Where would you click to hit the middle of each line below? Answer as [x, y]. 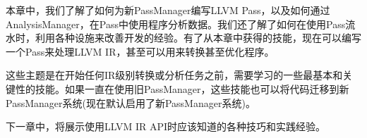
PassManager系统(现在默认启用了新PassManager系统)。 [131, 102]
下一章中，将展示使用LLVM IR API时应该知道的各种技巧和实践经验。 [166, 126]
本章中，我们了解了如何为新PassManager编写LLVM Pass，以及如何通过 [168, 10]
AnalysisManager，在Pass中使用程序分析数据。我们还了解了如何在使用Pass [176, 24]
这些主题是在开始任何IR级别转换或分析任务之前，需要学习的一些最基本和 [174, 75]
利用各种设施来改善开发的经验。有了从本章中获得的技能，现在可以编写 [198, 38]
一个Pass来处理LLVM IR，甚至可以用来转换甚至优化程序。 [140, 51]
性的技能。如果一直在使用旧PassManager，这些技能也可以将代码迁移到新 [182, 88]
